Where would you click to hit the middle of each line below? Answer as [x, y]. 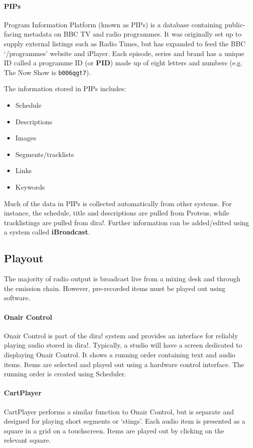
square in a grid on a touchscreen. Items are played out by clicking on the [114, 430]
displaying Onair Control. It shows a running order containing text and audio [120, 354]
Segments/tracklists [45, 154]
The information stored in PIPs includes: [65, 88]
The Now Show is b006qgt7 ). [48, 72]
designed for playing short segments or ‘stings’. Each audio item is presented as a [125, 421]
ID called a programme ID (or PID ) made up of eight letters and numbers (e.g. [123, 63]
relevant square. [28, 440]
